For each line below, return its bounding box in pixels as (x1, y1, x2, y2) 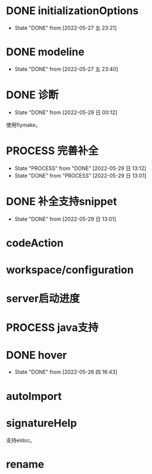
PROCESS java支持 (6, 321, 99, 335)
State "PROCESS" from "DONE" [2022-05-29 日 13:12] (14, 165, 147, 172)
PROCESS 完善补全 (6, 144, 99, 157)
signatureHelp (6, 416, 77, 430)
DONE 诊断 (6, 88, 59, 102)
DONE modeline (6, 45, 85, 59)
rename (6, 458, 45, 471)
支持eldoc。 (6, 436, 35, 443)
